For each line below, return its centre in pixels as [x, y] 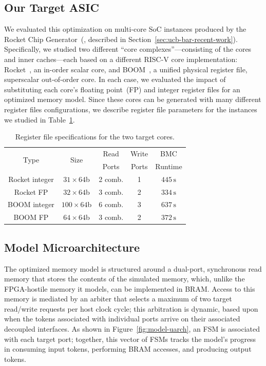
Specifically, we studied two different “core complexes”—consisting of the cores [128, 49]
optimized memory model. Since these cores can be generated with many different [133, 99]
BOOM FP [31, 217]
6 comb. [111, 204]
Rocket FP [31, 191]
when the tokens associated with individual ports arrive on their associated [122, 319]
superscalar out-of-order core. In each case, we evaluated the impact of [115, 79]
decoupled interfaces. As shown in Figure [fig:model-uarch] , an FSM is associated [132, 329]
